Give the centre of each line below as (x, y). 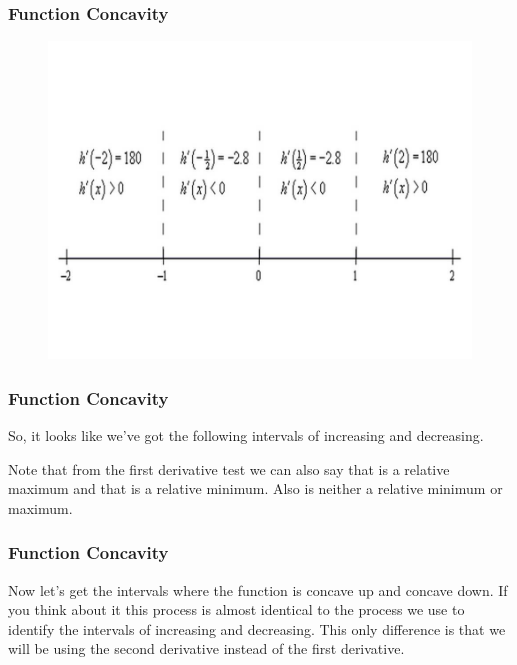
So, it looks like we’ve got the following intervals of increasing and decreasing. (246, 435)
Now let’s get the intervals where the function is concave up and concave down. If (258, 589)
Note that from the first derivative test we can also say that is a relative (229, 468)
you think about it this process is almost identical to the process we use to (236, 609)
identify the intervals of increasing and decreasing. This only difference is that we (257, 628)
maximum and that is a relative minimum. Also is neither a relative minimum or (255, 488)
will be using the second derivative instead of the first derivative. (206, 648)
